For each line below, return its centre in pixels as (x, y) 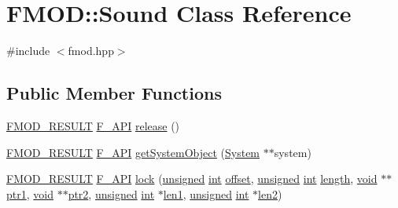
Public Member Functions (114, 93)
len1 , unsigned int (206, 193)
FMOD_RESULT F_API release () (93, 125)
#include (28, 51)
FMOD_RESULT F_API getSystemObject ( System (133, 152)
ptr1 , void (30, 193)
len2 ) (270, 193)
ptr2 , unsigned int (111, 193)
